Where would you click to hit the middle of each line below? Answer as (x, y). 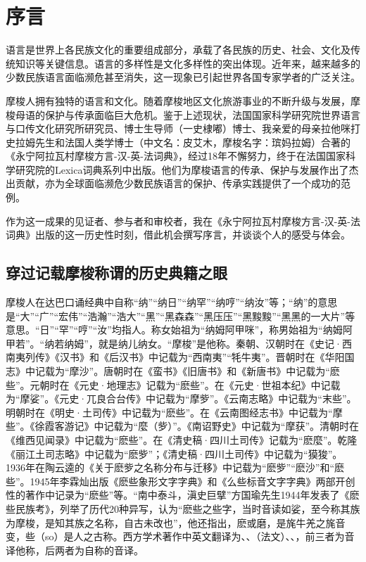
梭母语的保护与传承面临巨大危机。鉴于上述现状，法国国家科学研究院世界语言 (183, 114)
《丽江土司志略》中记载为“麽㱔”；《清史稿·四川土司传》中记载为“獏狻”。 (174, 453)
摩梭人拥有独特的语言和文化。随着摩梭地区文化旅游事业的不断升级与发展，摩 (183, 100)
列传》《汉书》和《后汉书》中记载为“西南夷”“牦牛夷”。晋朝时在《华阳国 (190, 357)
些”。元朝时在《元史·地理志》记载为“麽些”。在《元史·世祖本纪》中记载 (173, 384)
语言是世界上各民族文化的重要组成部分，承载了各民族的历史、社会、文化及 (178, 50)
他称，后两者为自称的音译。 (79, 550)
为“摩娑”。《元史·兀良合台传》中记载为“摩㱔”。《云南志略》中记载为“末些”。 (181, 398)
